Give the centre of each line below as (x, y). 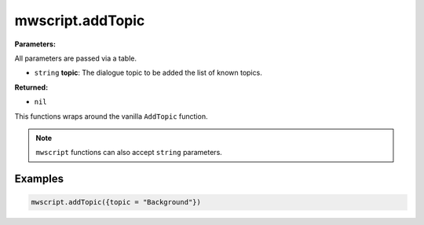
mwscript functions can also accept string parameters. (129, 153)
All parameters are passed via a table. (76, 58)
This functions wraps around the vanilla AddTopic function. (111, 116)
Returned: (31, 87)
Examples (39, 179)
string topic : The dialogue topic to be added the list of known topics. (148, 73)
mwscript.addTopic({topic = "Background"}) (116, 202)
